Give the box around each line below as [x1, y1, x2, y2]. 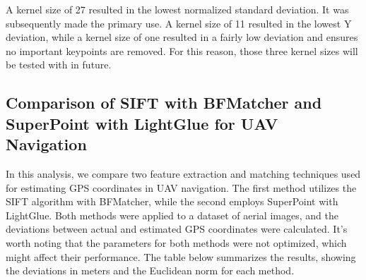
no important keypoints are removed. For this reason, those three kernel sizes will [6, 43, 358, 58]
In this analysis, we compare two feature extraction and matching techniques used [6, 166, 361, 181]
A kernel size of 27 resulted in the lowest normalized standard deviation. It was [6, 2, 349, 16]
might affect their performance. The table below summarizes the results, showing [6, 249, 356, 264]
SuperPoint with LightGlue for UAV [6, 112, 278, 134]
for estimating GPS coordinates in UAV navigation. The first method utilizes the [6, 180, 357, 195]
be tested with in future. [6, 57, 112, 72]
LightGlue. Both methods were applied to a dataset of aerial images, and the [6, 207, 338, 222]
